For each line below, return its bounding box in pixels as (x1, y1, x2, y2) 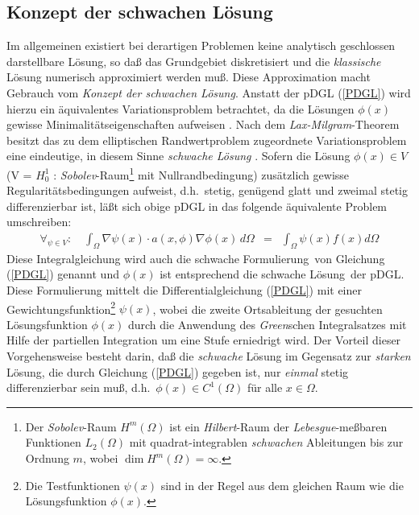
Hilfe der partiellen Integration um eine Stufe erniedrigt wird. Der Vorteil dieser (6, 332, 401, 348)
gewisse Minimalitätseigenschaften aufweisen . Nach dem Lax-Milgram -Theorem (6, 116, 400, 133)
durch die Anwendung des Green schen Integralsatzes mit (127, 315, 407, 332)
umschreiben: (6, 213, 72, 230)
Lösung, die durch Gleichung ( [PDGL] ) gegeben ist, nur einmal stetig (6, 363, 349, 380)
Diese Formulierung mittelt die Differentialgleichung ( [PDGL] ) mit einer (6, 282, 362, 298)
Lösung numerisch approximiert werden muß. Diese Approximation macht (6, 68, 371, 85)
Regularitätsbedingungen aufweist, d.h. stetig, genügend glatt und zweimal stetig (6, 182, 408, 199)
